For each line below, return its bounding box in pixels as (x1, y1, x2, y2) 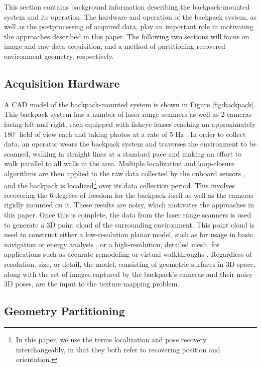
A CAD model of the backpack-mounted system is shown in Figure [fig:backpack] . (4, 99, 256, 109)
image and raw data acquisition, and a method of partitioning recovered (4, 41, 225, 51)
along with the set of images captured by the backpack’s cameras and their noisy (4, 268, 253, 279)
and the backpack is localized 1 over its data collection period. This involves (4, 178, 235, 190)
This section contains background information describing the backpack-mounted (4, 2, 250, 12)
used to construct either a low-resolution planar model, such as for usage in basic (4, 229, 253, 240)
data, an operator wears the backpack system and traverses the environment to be (4, 138, 257, 149)
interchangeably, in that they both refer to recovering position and (16, 344, 220, 354)
